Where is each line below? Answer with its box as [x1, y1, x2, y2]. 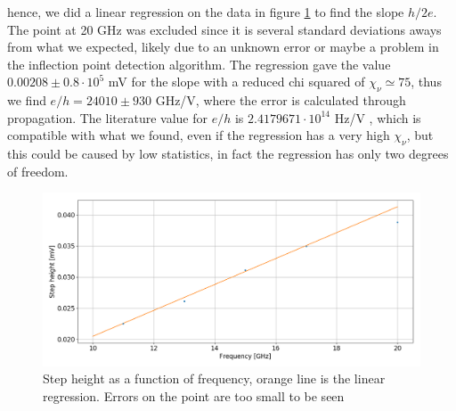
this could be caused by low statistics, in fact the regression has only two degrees [7, 144, 449, 163]
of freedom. [7, 161, 69, 180]
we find [7, 91, 46, 110]
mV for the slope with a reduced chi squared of [108, 72, 365, 91]
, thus [411, 72, 442, 91]
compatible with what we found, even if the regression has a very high [7, 126, 390, 144]
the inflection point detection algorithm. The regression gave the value [7, 54, 391, 73]
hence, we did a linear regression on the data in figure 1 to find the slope [7, 3, 404, 21]
